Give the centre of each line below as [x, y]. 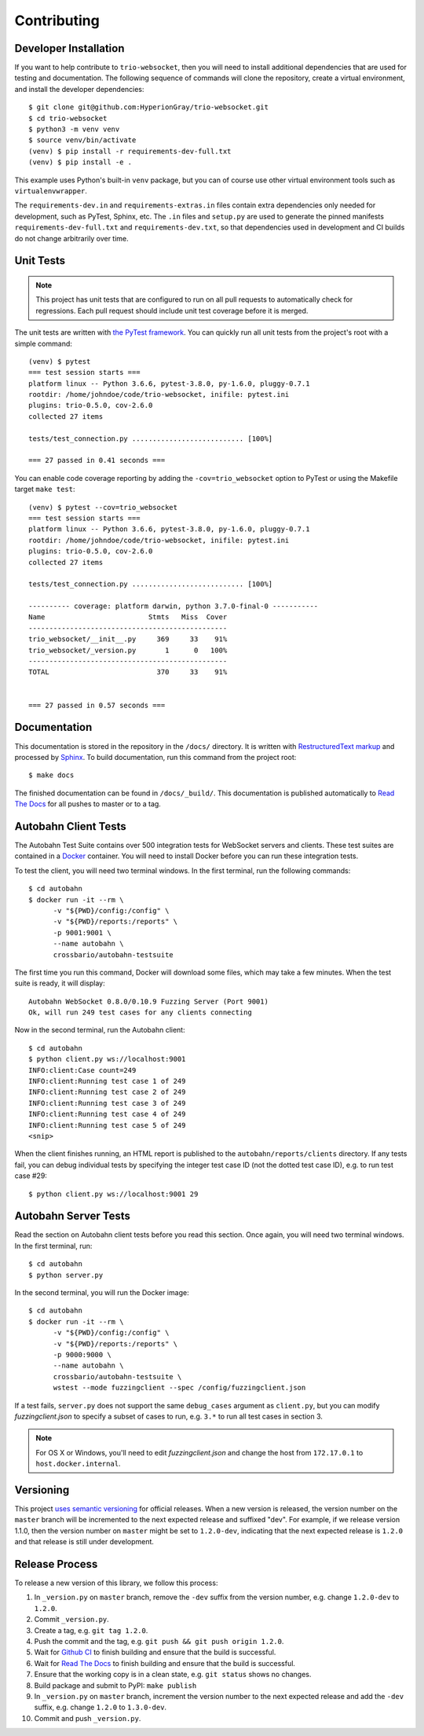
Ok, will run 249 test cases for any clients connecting [141, 1013]
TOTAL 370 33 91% [128, 672]
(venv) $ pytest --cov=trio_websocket [103, 507]
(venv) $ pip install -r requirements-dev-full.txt [130, 151]
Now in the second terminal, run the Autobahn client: [100, 1030]
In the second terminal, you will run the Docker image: [102, 1292]
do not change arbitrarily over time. [71, 238]
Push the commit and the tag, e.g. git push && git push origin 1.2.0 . [159, 1642]
